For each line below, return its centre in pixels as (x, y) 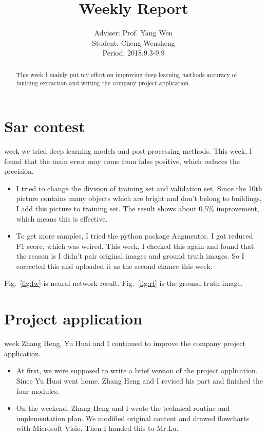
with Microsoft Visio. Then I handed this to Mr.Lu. (97, 428)
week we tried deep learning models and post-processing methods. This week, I (128, 150)
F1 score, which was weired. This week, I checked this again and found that (135, 246)
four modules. (38, 391)
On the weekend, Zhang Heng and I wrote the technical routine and (123, 408)
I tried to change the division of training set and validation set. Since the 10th (139, 188)
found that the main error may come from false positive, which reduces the (122, 161)
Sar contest (45, 126)
